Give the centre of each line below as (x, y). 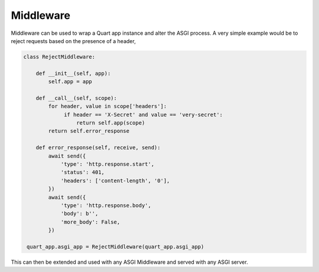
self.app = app (70, 82)
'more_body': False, (90, 222)
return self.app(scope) (110, 123)
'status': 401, (82, 172)
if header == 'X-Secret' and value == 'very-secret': (144, 114)
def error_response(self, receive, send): (98, 148)
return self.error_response (89, 131)
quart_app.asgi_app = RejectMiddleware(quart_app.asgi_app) (115, 247)
